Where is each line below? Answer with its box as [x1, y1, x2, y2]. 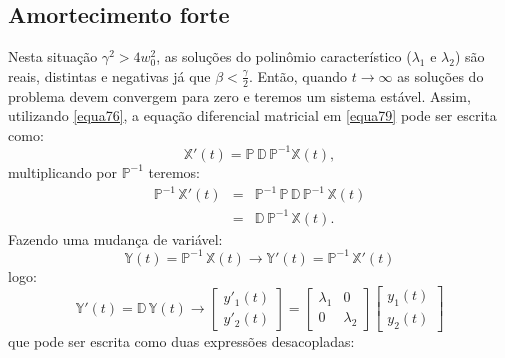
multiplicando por [8, 161, 117, 182]
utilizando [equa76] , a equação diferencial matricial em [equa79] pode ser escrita [8, 105, 497, 126]
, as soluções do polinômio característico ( [156, 46, 412, 67]
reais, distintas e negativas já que [8, 65, 211, 86]
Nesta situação [8, 46, 98, 67]
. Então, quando [248, 65, 348, 86]
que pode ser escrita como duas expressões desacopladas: [8, 330, 355, 351]
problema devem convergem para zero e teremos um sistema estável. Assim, [8, 85, 471, 106]
